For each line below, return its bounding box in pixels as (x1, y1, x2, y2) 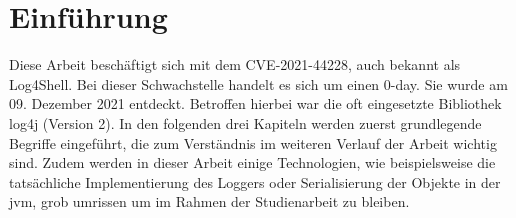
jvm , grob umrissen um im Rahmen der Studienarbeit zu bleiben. (9, 191, 410, 212)
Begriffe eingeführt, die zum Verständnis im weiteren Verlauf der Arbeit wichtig (9, 132, 497, 153)
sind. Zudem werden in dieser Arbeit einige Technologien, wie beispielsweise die (9, 152, 496, 173)
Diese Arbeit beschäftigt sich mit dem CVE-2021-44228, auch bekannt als (9, 54, 461, 75)
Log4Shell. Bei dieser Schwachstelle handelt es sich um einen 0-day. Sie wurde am (9, 73, 508, 94)
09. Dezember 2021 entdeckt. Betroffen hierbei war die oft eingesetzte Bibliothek (9, 93, 502, 114)
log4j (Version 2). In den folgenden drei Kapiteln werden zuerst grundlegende (9, 112, 482, 133)
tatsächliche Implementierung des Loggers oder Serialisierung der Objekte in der (9, 171, 501, 192)
